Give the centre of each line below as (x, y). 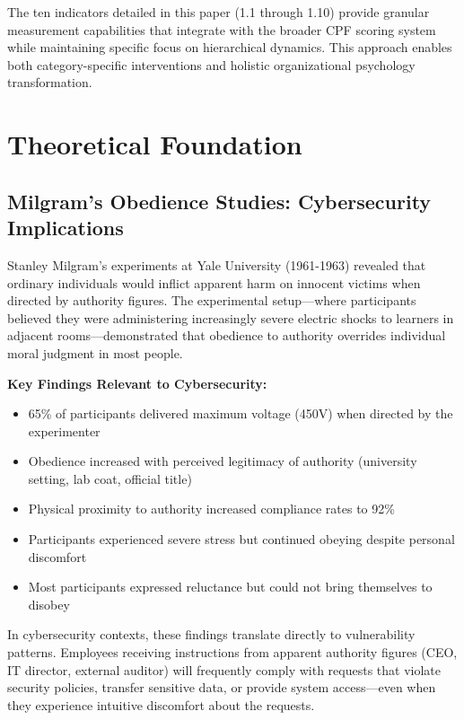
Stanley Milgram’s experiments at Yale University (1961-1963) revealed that (217, 264)
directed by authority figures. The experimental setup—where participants (212, 300)
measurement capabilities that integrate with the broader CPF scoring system (222, 29)
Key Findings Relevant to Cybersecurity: (137, 383)
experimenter (64, 430)
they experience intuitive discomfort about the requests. (161, 704)
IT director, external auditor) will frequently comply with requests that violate (224, 669)
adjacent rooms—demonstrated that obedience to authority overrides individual (227, 335)
